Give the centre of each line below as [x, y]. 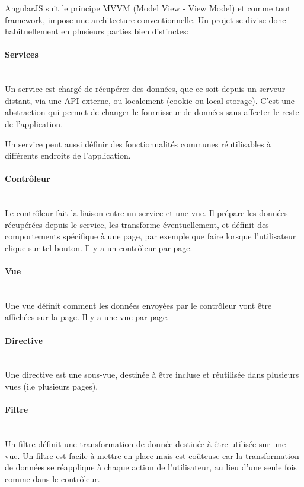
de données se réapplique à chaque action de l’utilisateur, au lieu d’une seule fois [151, 467]
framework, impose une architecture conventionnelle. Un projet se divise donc [145, 19]
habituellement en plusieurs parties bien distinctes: [97, 31]
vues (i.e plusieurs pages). [52, 386]
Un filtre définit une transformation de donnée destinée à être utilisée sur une [145, 444]
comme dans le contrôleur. [52, 478]
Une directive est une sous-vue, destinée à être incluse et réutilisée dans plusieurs [152, 374]
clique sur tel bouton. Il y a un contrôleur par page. [99, 247]
